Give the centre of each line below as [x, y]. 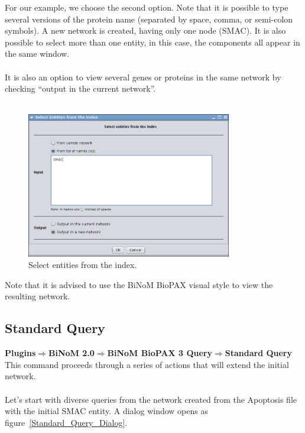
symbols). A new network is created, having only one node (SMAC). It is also [145, 30]
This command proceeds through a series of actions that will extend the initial [147, 364]
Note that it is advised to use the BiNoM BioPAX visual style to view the [139, 284]
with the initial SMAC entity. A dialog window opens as [106, 411]
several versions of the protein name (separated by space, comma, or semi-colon [149, 19]
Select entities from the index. [83, 265]
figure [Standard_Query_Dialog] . [66, 422]
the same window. [37, 54]
